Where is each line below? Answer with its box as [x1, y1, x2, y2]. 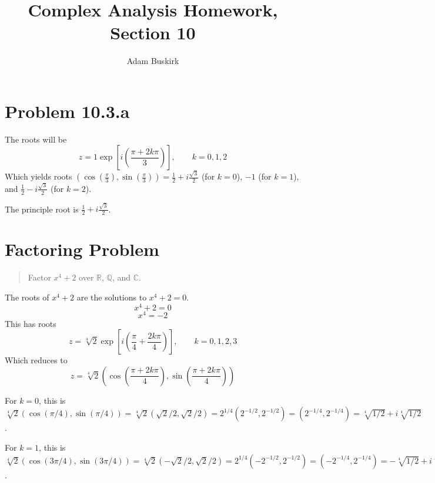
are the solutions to [76, 291, 147, 303]
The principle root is [5, 202, 79, 215]
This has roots [5, 317, 56, 329]
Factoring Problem [5, 237, 159, 261]
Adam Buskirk [126, 55, 179, 67]
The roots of [5, 291, 49, 303]
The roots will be [5, 133, 67, 145]
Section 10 [110, 21, 196, 45]
